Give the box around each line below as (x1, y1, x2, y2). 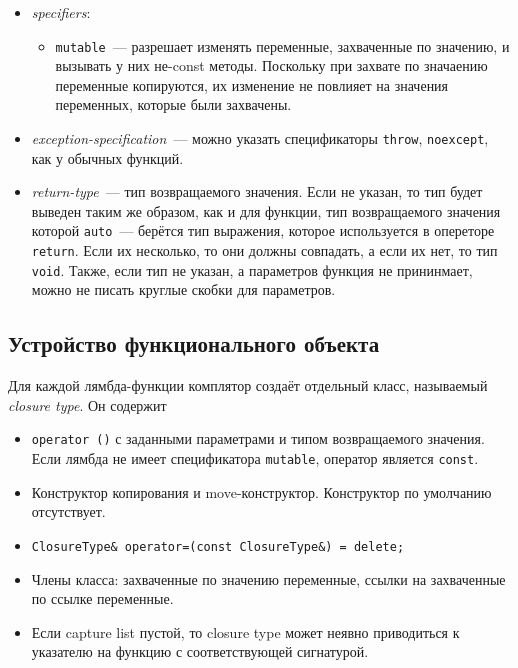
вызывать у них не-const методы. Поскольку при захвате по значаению (55, 55, 488, 76)
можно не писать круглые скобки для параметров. (31, 279, 336, 300)
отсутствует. (31, 501, 106, 522)
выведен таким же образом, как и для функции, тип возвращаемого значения (31, 200, 501, 221)
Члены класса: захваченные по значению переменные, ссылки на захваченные (31, 568, 506, 589)
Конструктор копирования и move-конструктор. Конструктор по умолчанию (31, 481, 492, 502)
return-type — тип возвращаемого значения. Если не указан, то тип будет (31, 181, 483, 202)
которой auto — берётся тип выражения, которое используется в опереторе (31, 220, 495, 241)
